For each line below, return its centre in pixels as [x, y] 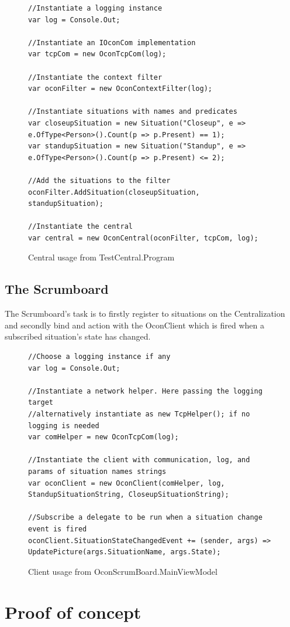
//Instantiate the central [80, 227]
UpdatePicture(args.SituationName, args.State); [125, 552]
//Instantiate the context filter [95, 77]
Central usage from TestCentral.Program [101, 257]
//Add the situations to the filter [99, 180]
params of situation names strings [97, 471]
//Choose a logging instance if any [99, 357]
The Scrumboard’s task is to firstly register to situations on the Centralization [145, 313]
